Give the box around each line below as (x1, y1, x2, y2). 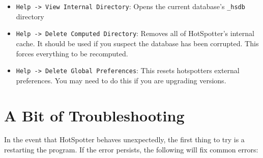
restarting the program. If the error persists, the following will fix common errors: (4, 144, 258, 155)
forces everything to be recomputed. (16, 48, 128, 58)
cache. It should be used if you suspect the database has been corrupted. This (16, 38, 259, 48)
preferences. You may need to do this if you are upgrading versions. (16, 75, 226, 85)
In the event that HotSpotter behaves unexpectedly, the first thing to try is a (4, 134, 245, 145)
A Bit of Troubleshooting (4, 105, 185, 125)
